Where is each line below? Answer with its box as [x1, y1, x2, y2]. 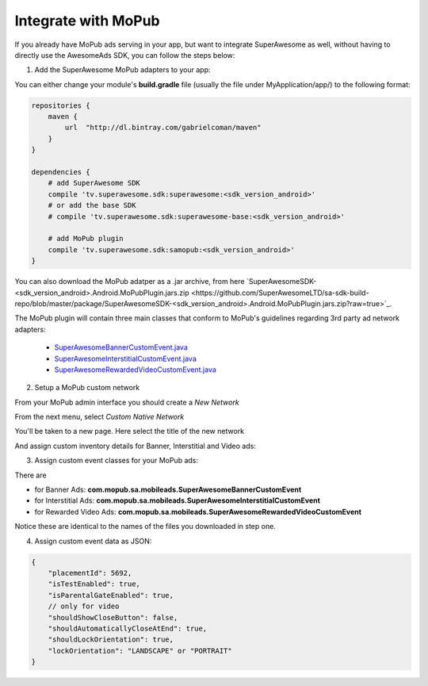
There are [14, 470, 47, 480]
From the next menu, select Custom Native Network [14, 412, 185, 422]
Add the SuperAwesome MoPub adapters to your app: [34, 65, 211, 75]
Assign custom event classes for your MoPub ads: [34, 456, 198, 466]
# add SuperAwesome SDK [48, 178, 140, 188]
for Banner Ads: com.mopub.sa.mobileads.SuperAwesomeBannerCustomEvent [34, 485, 302, 495]
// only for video [48, 602, 120, 611]
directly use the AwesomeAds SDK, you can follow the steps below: [14, 50, 235, 59]
